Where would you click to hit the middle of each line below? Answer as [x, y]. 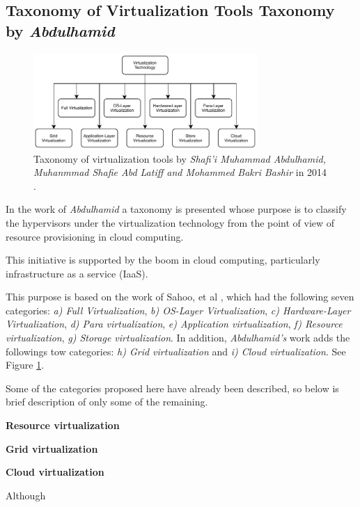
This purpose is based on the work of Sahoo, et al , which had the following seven [180, 297]
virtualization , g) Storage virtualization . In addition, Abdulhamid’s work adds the [178, 338]
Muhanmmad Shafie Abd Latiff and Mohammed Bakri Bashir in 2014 [180, 172]
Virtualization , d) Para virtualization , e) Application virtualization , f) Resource [174, 324]
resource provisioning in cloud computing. [95, 236]
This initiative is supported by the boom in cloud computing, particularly [163, 260]
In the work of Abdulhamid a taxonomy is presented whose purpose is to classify [176, 209]
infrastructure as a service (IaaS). [77, 273]
